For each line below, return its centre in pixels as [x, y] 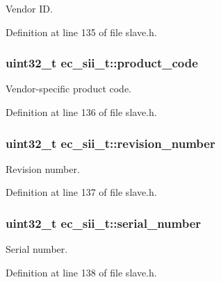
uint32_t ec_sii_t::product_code [102, 63]
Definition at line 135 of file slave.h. [81, 32]
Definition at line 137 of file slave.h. [81, 192]
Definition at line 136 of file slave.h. [81, 112]
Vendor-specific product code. [69, 89]
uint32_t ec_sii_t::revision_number [110, 143]
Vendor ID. [29, 8]
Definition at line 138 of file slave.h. [81, 272]
